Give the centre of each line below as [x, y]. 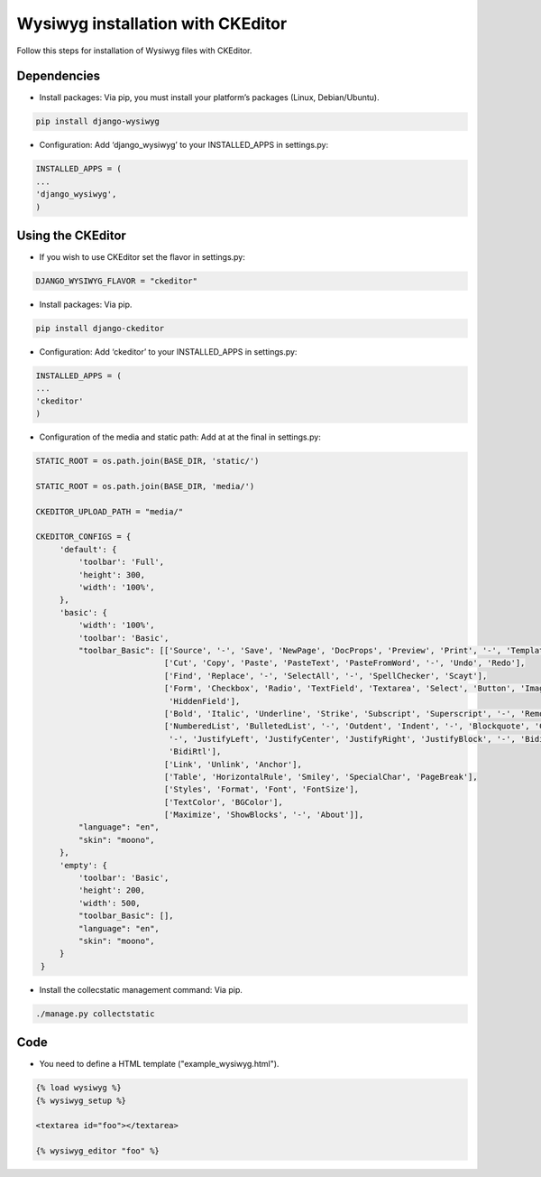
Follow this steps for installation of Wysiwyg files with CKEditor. [134, 51]
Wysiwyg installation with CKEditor [152, 23]
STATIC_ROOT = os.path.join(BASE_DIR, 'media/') [145, 486]
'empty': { [83, 865]
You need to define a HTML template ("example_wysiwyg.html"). [159, 1064]
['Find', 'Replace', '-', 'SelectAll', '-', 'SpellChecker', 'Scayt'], [326, 676]
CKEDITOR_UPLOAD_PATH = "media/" [110, 511]
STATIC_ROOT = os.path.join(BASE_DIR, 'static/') [147, 461]
